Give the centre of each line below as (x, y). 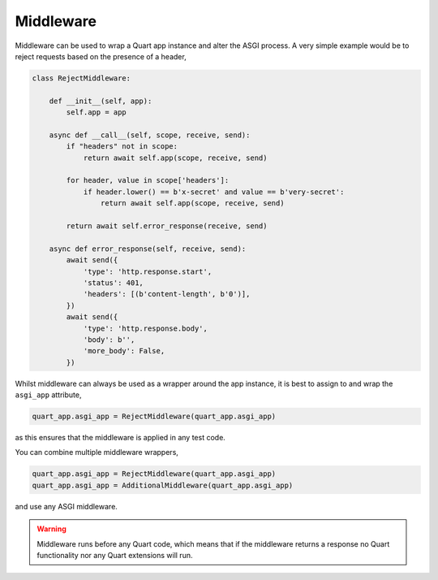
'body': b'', (109, 340)
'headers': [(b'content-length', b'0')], (167, 294)
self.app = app (97, 113)
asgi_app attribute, (48, 395)
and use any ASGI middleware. (66, 506)
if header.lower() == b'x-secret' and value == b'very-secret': (214, 192)
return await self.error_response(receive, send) (167, 226)
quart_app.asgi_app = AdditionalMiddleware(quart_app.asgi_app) (163, 485)
